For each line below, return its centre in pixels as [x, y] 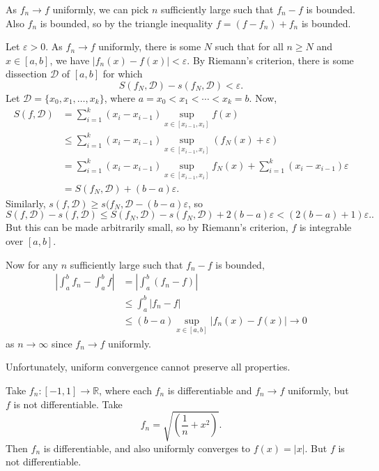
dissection [26, 74]
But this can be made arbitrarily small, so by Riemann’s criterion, [147, 227]
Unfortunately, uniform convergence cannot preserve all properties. [148, 367]
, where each [125, 390]
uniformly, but [318, 390]
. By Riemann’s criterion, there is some [270, 60]
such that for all [249, 46]
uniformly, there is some [150, 46]
